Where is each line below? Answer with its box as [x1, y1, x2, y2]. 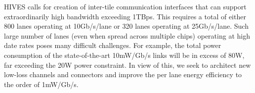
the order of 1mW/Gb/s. [4, 79, 79, 89]
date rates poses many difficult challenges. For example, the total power [4, 40, 221, 50]
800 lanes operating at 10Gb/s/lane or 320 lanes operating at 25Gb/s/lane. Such [4, 21, 249, 31]
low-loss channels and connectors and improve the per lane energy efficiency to [4, 69, 242, 80]
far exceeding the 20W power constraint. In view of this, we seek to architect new [4, 59, 251, 70]
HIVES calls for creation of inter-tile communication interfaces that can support [4, 1, 247, 11]
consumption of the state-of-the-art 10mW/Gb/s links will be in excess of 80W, [4, 49, 245, 60]
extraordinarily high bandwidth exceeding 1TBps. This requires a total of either [4, 11, 246, 21]
